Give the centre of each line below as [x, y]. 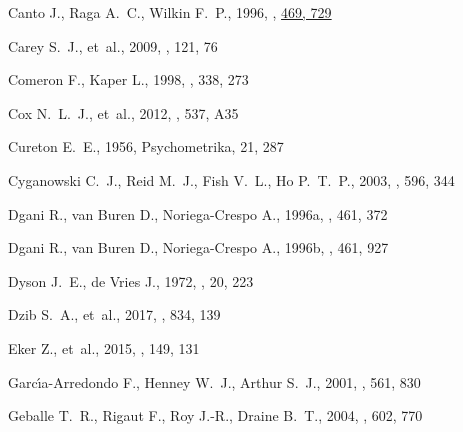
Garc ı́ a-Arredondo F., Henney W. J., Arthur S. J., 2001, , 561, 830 [214, 381]
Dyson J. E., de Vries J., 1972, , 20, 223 [131, 280]
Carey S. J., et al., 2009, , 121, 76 [113, 45]
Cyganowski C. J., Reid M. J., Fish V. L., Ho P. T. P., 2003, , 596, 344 [231, 179]
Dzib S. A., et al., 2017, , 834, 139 [114, 314]
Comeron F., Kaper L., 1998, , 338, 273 [128, 79]
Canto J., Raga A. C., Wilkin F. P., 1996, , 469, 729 [170, 12]
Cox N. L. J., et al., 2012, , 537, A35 [123, 112]
